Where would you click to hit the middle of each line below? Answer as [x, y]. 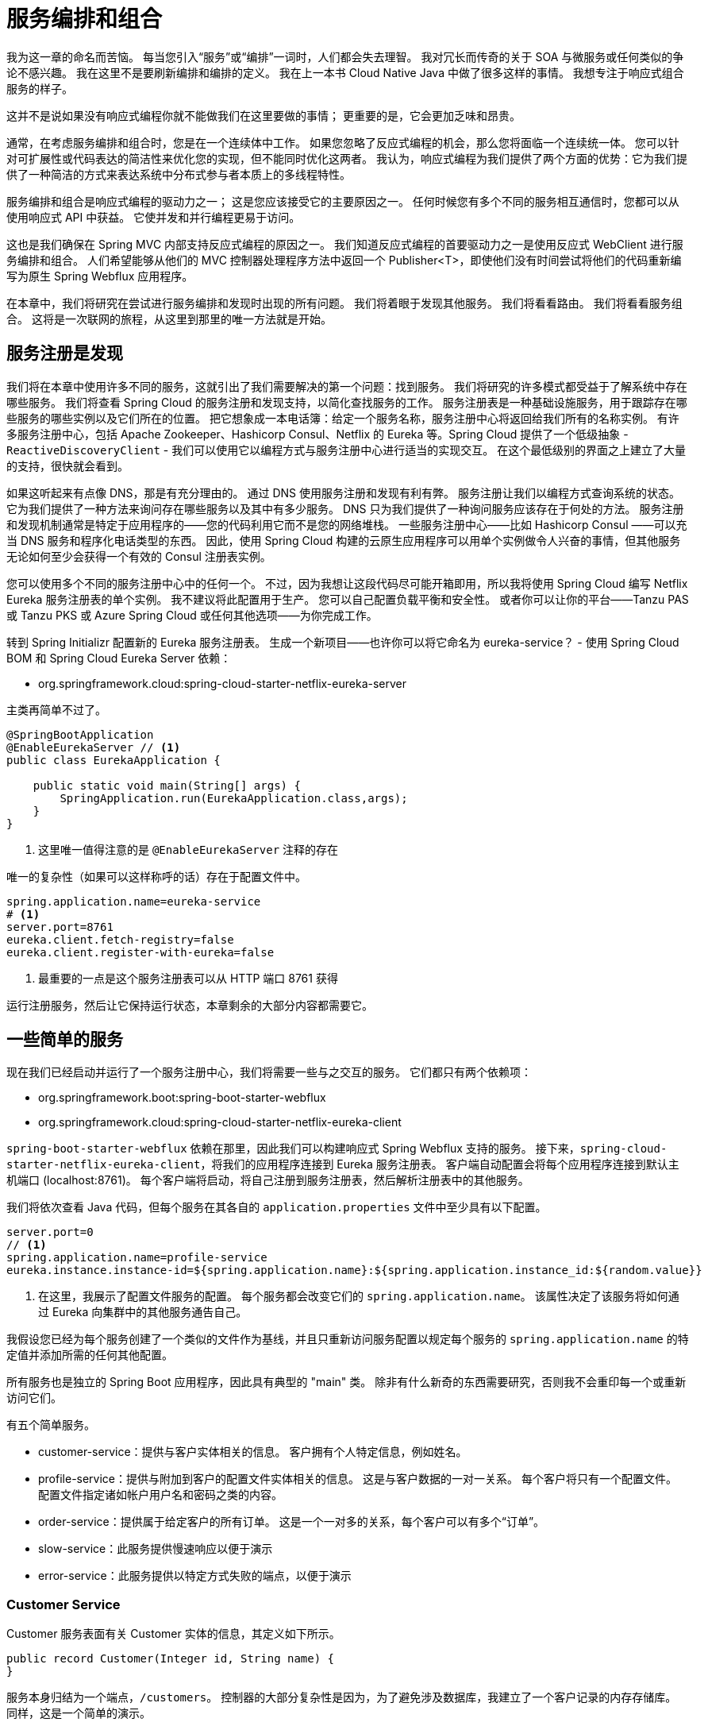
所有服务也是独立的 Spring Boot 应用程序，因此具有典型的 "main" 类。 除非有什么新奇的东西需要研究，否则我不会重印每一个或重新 [346, 1382]
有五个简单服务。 [51, 1425]
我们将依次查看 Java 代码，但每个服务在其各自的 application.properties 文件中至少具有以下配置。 [277, 1207]
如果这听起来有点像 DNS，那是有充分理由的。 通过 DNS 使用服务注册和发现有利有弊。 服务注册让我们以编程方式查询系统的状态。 [343, 492]
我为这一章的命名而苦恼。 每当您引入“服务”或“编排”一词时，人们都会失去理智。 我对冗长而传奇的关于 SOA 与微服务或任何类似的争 [345, 56]
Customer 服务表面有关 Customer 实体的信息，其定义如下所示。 [173, 1634]
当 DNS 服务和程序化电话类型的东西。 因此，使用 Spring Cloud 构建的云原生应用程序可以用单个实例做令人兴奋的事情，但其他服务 [344, 540]
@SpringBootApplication [80, 734]
